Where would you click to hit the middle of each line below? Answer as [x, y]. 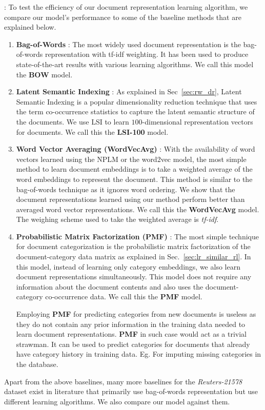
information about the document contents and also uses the [110, 286]
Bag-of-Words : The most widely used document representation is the [128, 44]
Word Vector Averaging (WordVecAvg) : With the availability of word [136, 149]
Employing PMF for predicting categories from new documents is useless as [136, 314]
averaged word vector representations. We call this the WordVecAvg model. [138, 209]
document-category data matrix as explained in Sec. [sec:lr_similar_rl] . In [134, 257]
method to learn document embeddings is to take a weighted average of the [134, 169]
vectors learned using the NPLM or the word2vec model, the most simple [131, 159]
